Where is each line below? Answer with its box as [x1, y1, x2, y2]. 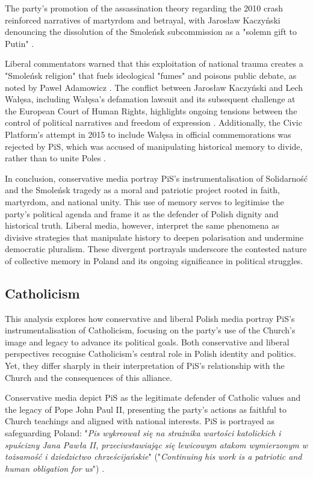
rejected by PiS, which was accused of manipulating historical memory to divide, [5, 140, 303, 152]
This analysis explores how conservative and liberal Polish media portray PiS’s [5, 312, 295, 324]
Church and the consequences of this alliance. [5, 371, 172, 383]
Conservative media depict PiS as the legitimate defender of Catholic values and [5, 391, 301, 404]
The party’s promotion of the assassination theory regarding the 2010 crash [5, 2, 283, 14]
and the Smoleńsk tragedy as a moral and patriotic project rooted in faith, [5, 184, 280, 196]
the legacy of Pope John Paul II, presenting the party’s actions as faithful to [5, 403, 287, 415]
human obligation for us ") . [5, 462, 105, 474]
